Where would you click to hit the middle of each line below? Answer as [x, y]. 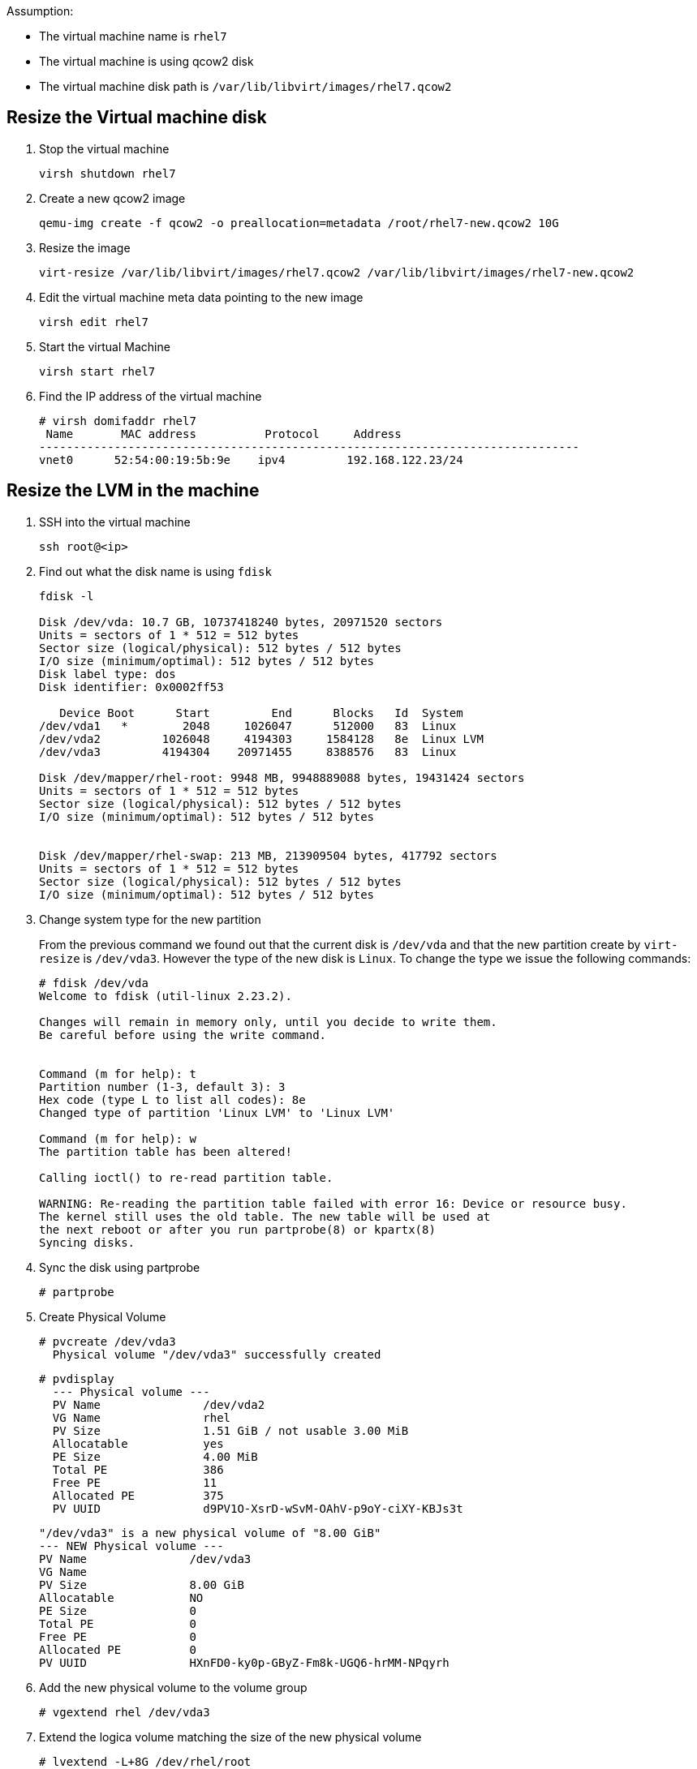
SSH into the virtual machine [115, 522]
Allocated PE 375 [138, 1495]
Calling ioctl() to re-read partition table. [186, 1177]
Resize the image [85, 247]
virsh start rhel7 [97, 371]
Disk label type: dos [108, 674]
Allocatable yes [138, 1443]
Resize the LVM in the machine [133, 491]
